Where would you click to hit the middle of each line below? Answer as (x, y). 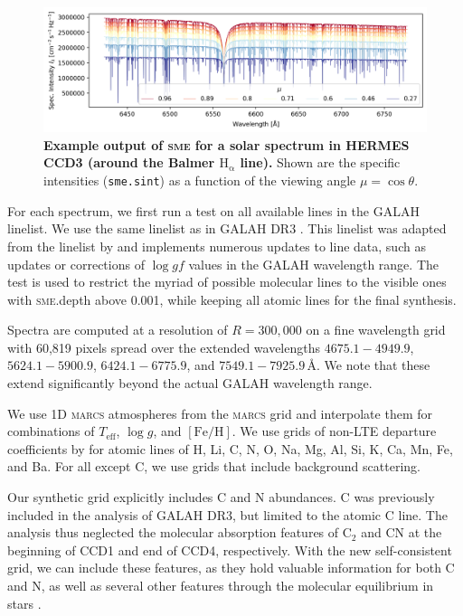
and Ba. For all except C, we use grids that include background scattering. (214, 466)
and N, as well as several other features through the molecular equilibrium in (221, 586)
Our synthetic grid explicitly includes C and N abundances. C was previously (221, 497)
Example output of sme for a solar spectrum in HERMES (227, 144)
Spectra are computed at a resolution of (118, 330)
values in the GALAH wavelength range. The (313, 264)
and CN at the (402, 532)
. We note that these (373, 365)
